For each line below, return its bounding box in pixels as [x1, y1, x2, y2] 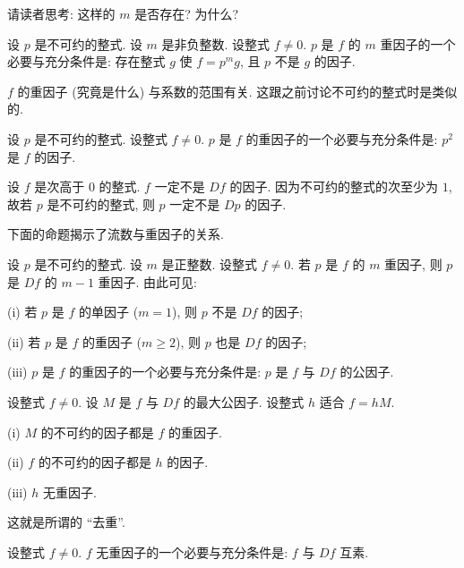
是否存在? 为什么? [134, 4, 239, 22]
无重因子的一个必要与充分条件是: [96, 542, 288, 561]
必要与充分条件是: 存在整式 [7, 52, 166, 71]
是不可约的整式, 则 [47, 194, 155, 213]
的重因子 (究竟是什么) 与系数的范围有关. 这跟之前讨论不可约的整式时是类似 [17, 81, 458, 100]
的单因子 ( [79, 302, 139, 321]
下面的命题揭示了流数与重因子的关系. [7, 225, 224, 243]
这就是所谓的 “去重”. [7, 513, 125, 531]
